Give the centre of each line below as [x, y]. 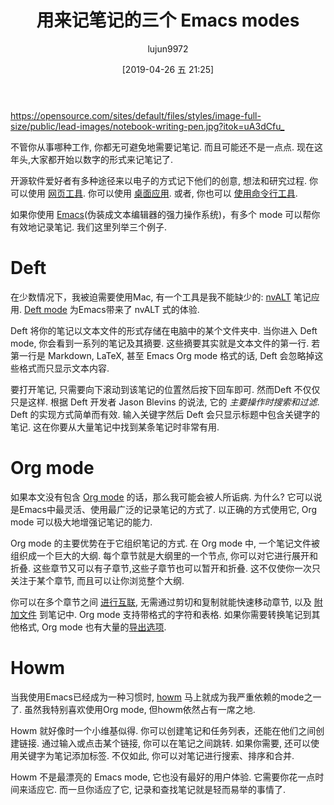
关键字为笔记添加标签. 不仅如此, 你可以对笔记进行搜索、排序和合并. [156, 755]
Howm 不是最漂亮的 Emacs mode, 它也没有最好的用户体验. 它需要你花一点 [163, 777]
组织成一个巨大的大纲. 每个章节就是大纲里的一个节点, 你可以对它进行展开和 [164, 555]
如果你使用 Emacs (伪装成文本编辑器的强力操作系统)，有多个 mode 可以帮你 [165, 214]
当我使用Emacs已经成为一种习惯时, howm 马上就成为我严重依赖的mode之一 [166, 697]
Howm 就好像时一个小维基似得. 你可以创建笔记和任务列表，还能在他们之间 [163, 730]
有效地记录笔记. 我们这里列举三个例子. [89, 227]
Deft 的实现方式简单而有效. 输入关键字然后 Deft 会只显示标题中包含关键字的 [165, 414]
